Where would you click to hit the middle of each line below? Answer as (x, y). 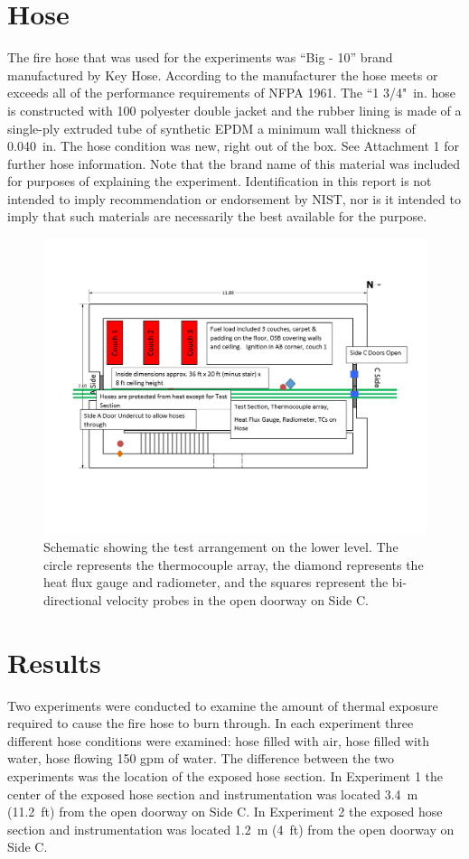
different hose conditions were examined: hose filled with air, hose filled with (219, 740)
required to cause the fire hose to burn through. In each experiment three (211, 723)
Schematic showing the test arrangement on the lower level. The (221, 547)
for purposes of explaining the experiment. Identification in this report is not (220, 181)
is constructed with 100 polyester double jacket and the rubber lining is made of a (234, 110)
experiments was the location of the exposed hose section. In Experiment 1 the (225, 776)
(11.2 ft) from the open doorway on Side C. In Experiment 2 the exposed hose (225, 812)
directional (73, 599)
